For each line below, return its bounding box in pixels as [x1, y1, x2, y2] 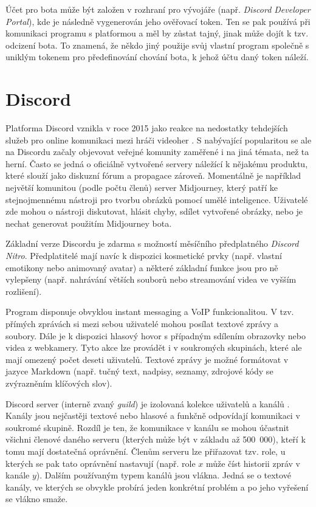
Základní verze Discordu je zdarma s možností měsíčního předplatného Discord [5, 237, 299, 250]
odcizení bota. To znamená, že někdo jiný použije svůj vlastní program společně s [5, 38, 309, 51]
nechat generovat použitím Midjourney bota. [5, 216, 172, 229]
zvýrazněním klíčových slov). [5, 376, 112, 389]
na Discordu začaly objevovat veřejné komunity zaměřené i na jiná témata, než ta [5, 145, 309, 158]
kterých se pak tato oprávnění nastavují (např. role [5, 457, 196, 469]
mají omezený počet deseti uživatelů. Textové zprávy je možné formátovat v [5, 353, 289, 365]
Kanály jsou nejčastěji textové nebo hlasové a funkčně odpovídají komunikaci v [5, 409, 300, 422]
